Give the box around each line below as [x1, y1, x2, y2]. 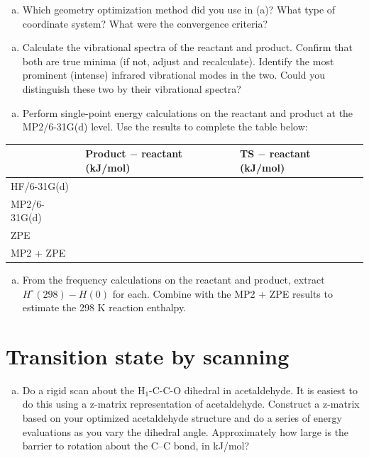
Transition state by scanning [6, 341, 290, 370]
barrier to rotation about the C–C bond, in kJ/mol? [22, 438, 250, 453]
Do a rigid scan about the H [22, 382, 145, 397]
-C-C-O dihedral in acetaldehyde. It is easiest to [149, 382, 358, 397]
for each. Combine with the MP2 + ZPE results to [112, 286, 333, 301]
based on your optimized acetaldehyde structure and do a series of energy [22, 410, 342, 425]
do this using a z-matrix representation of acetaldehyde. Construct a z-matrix [22, 396, 360, 411]
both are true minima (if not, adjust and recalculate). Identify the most [22, 53, 334, 68]
